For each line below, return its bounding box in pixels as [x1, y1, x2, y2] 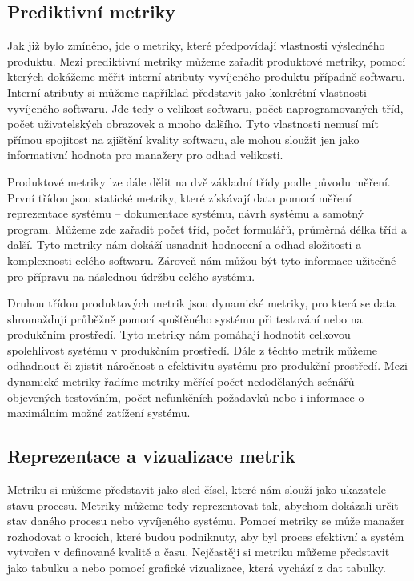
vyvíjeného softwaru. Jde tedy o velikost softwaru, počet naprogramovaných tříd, [7, 99, 404, 116]
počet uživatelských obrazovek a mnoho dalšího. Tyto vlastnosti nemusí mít [7, 115, 379, 132]
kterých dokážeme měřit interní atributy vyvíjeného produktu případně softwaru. [7, 68, 405, 85]
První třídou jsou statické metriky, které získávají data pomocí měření [7, 189, 352, 206]
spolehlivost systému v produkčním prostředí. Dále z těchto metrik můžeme [7, 341, 377, 358]
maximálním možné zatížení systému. [7, 404, 191, 421]
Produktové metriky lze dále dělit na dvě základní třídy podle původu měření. [7, 173, 391, 190]
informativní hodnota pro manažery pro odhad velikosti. [7, 146, 283, 163]
